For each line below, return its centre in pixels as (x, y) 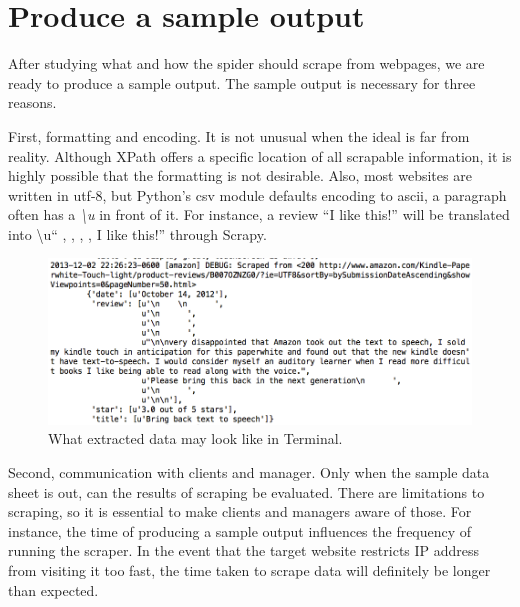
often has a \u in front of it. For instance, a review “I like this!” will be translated (259, 214)
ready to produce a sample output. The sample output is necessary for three (242, 82)
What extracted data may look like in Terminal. (195, 438)
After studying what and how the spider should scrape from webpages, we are (246, 63)
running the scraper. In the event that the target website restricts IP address (244, 550)
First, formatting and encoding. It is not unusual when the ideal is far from (239, 135)
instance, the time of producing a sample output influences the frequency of (240, 530)
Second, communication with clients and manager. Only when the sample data (249, 472)
